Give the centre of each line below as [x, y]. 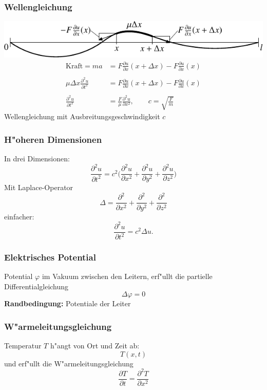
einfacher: [19, 216]
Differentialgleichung [36, 286]
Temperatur [23, 346]
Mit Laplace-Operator [39, 187]
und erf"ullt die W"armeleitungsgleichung [69, 363]
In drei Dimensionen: [37, 159]
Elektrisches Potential [50, 257]
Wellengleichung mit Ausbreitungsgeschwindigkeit [82, 116]
